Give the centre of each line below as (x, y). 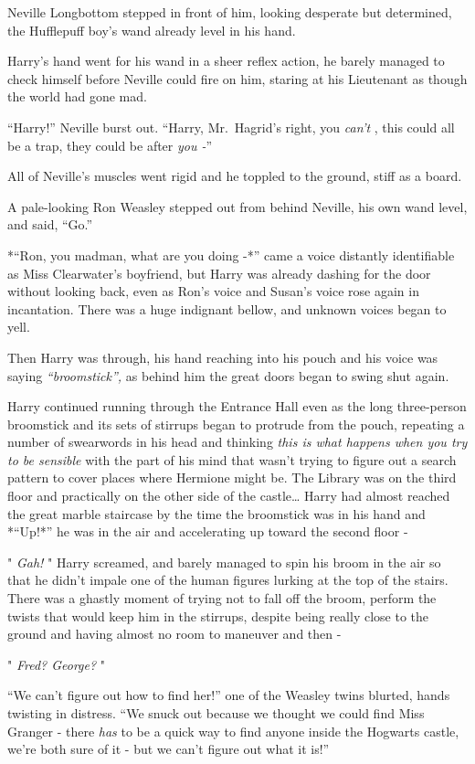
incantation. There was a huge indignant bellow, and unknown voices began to (227, 308)
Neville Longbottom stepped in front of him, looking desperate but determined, (230, 12)
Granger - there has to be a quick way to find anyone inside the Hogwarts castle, (233, 731)
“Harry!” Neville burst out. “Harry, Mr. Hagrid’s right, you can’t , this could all (231, 127)
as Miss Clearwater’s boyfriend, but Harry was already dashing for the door (219, 273)
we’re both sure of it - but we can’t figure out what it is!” (169, 749)
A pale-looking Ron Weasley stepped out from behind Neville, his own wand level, (237, 206)
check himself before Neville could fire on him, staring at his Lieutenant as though (237, 78)
